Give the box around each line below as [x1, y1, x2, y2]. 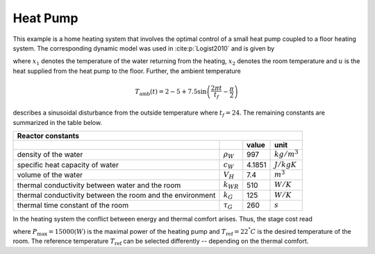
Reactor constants [17, 131, 80, 141]
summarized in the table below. [12, 118, 102, 126]
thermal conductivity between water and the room [17, 180, 181, 190]
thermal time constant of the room [17, 201, 128, 210]
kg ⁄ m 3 [274, 148, 299, 159]
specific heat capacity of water [17, 160, 119, 169]
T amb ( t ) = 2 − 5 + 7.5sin [135, 87, 207, 97]
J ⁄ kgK [274, 160, 297, 169]
